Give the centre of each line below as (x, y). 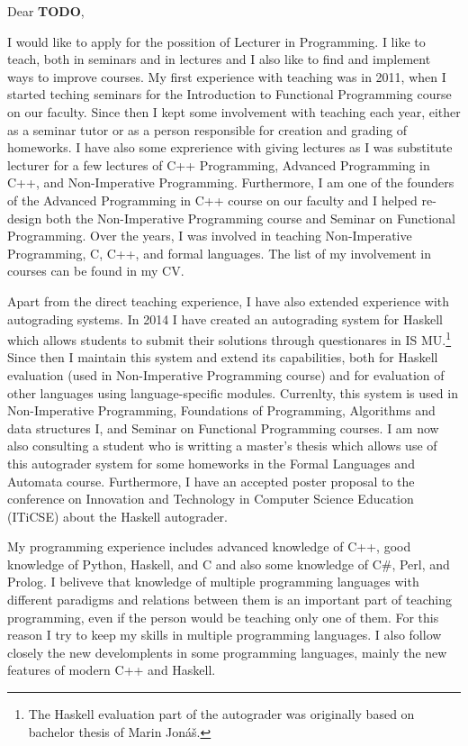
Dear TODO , (46, 11)
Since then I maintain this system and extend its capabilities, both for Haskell (223, 357)
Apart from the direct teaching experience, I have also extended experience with (229, 300)
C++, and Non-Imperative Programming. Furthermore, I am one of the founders (231, 182)
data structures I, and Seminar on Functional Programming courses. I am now (223, 428)
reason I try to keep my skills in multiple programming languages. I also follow (225, 635)
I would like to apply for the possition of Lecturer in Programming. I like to (216, 41)
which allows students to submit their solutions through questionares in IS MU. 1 (229, 338)
